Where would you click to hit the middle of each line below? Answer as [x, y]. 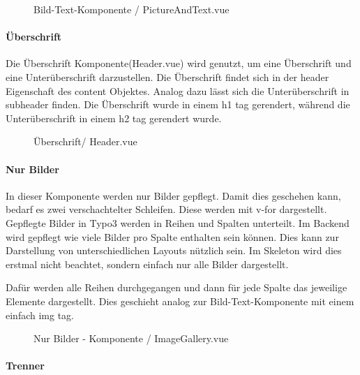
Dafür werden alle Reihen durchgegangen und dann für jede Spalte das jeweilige [177, 287]
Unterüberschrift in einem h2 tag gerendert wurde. [114, 118]
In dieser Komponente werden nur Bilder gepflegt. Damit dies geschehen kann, [173, 195]
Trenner [25, 366]
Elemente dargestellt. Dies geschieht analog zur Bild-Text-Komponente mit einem [180, 301]
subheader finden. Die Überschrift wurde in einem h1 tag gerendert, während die [178, 104]
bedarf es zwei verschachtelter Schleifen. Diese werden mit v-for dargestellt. [166, 209]
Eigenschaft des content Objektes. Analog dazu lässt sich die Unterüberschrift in [178, 90]
